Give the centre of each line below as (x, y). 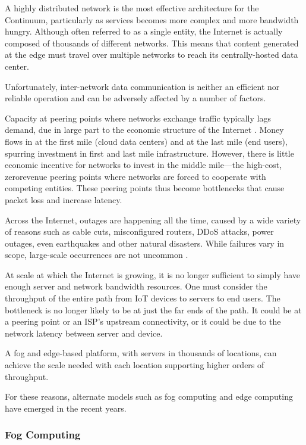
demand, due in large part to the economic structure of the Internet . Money (144, 130)
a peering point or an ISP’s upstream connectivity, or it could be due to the (143, 321)
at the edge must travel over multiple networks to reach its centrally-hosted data (152, 55)
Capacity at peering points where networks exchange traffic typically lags (138, 118)
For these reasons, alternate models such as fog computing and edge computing (149, 396)
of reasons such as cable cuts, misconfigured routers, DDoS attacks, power (139, 231)
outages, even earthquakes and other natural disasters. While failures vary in (145, 243)
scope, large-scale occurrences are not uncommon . (97, 255)
